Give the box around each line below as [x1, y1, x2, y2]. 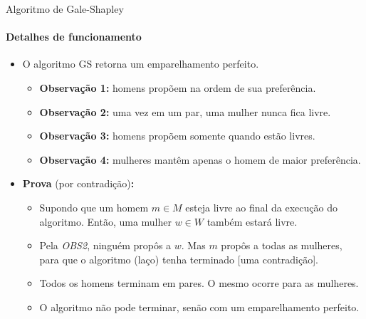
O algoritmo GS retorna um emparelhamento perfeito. [22, 56, 259, 71]
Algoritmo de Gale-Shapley [6, 1, 124, 16]
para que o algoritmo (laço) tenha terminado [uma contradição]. [39, 251, 318, 266]
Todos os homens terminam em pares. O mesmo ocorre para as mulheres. [39, 276, 359, 291]
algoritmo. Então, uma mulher [39, 214, 172, 229]
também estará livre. [206, 214, 298, 229]
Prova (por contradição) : [22, 176, 135, 191]
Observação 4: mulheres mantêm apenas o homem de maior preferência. [39, 152, 361, 167]
